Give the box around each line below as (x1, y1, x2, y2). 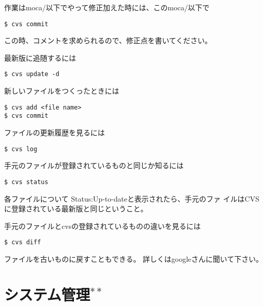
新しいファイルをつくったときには (4, 85, 119, 96)
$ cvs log (4, 145, 37, 153)
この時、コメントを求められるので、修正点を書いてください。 (4, 35, 212, 46)
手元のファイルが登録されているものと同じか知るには (4, 160, 184, 171)
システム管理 (4, 283, 90, 304)
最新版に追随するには (4, 52, 76, 63)
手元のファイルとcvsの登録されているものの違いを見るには (4, 220, 201, 231)
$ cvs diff (4, 239, 41, 246)
